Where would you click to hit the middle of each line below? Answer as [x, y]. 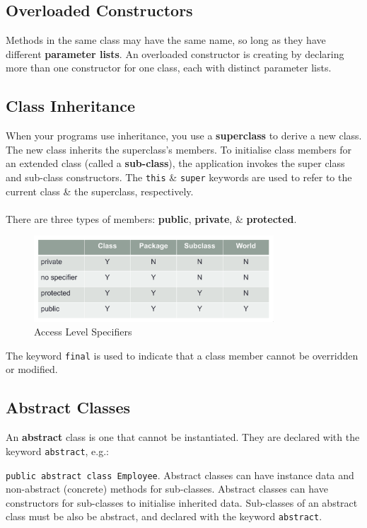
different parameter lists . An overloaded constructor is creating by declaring [175, 53]
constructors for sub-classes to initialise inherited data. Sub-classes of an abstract [182, 502]
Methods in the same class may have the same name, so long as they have [166, 40]
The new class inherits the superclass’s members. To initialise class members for [179, 149]
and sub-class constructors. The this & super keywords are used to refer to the [179, 177]
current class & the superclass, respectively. [100, 191]
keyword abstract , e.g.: [57, 450]
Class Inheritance [71, 106]
